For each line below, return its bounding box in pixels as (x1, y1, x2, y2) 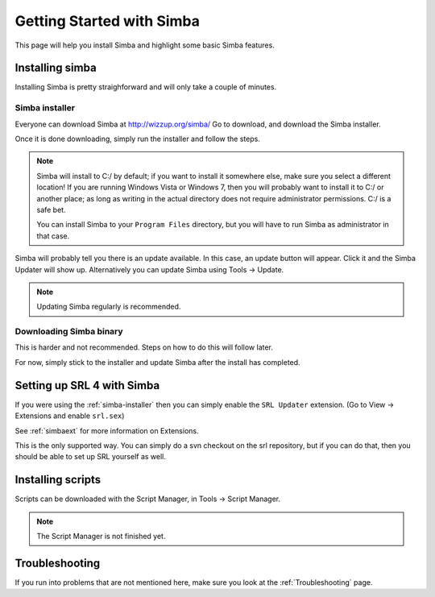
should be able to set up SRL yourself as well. (14, 452, 167, 462)
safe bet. (36, 205, 66, 214)
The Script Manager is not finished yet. (36, 531, 166, 541)
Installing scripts (14, 473, 101, 487)
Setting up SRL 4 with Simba (14, 379, 160, 392)
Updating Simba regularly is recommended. (36, 302, 181, 312)
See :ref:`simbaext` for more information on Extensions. (14, 425, 199, 435)
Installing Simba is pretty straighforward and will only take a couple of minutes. (14, 82, 277, 92)
